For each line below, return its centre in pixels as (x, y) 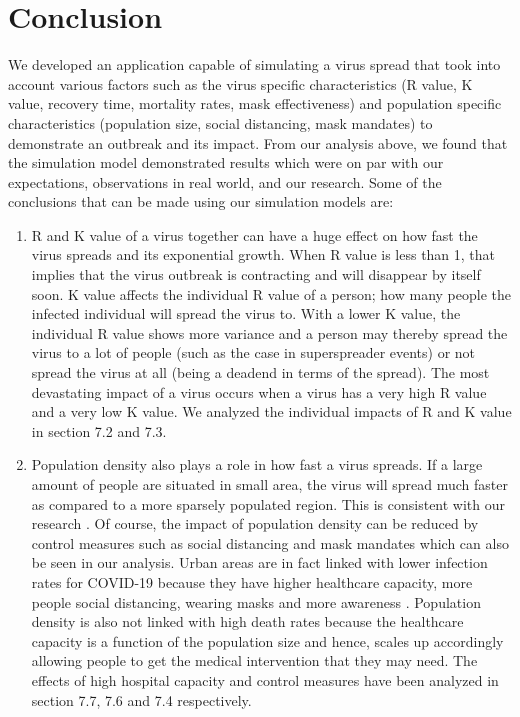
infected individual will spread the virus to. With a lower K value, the (246, 313)
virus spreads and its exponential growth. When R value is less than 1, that (263, 254)
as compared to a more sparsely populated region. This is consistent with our (268, 503)
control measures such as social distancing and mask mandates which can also (270, 542)
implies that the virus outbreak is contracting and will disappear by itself (256, 274)
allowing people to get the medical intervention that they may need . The (254, 660)
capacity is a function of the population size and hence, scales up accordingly (267, 640)
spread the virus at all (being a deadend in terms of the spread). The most (260, 372)
